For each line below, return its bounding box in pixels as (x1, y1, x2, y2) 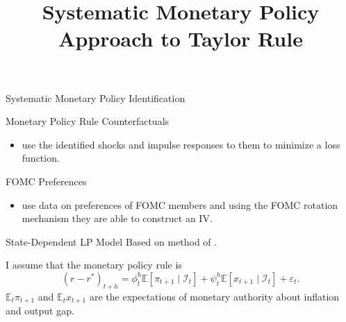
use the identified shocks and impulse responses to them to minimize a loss (22, 137, 340, 151)
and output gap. (6, 303, 74, 318)
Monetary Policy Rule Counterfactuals (6, 114, 170, 128)
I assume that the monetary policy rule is (6, 257, 182, 272)
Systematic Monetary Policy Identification (6, 90, 186, 105)
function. (22, 151, 60, 165)
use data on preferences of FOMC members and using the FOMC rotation (22, 197, 338, 212)
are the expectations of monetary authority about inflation (89, 289, 340, 303)
